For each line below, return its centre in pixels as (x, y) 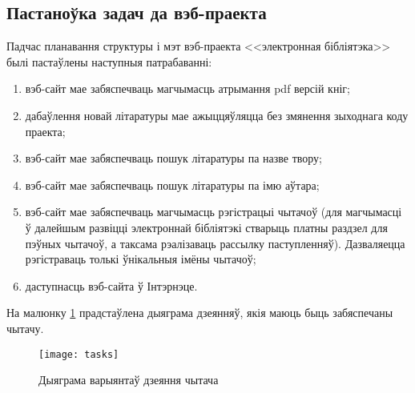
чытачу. (25, 328)
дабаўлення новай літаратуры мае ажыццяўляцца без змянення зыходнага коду (217, 115)
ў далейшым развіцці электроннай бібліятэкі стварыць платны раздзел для (206, 227)
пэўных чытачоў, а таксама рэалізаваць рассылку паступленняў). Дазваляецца (215, 243)
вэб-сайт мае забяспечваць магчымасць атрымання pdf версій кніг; (187, 88)
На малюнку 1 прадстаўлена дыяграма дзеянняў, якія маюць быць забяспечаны (200, 313)
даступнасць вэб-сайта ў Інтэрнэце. (111, 285)
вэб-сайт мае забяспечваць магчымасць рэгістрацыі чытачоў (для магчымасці (214, 212)
